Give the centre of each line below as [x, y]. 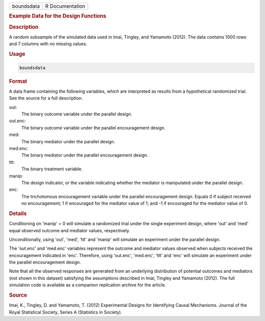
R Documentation [65, 6]
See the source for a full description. [46, 98]
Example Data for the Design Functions [58, 16]
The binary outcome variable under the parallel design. [77, 114]
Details [18, 214]
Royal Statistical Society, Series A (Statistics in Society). [66, 312]
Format [18, 81]
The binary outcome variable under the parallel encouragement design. [93, 128]
